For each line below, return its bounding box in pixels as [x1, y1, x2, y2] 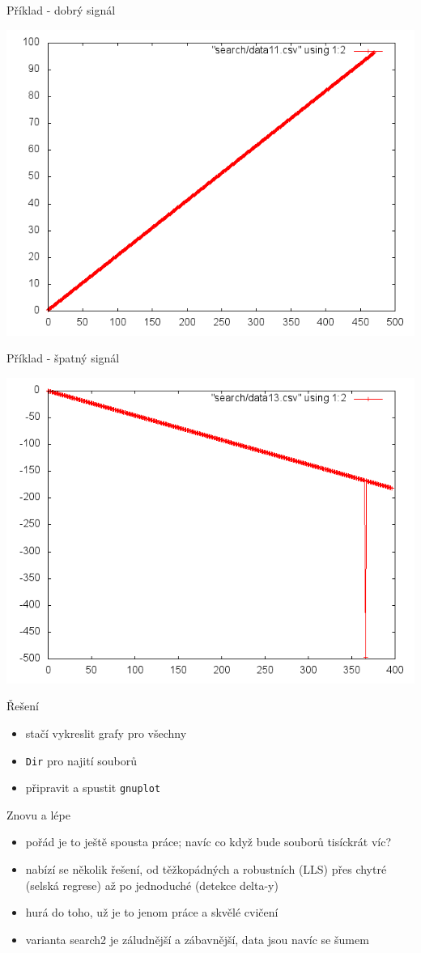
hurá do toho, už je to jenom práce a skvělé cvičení [25, 904, 279, 921]
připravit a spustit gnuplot [25, 779, 161, 796]
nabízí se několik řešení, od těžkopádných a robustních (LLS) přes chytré [25, 861, 387, 878]
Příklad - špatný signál [6, 349, 120, 366]
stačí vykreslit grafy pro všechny [25, 724, 187, 741]
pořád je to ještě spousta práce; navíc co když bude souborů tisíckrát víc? [25, 833, 392, 850]
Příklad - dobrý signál [6, 2, 116, 18]
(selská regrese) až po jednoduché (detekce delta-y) [25, 876, 279, 893]
